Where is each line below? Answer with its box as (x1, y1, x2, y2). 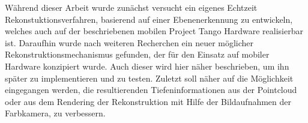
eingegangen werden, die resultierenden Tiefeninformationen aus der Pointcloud (5, 83, 297, 96)
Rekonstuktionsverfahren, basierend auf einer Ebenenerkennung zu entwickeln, (5, 13, 293, 25)
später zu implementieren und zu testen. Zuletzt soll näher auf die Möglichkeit (5, 71, 294, 84)
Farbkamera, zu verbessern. (5, 107, 106, 119)
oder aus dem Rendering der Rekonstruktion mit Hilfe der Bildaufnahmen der (5, 95, 292, 107)
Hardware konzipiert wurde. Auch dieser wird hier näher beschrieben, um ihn (5, 59, 289, 72)
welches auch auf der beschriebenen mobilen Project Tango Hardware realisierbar (5, 25, 303, 37)
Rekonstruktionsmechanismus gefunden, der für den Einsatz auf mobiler (5, 48, 270, 61)
